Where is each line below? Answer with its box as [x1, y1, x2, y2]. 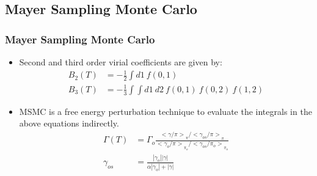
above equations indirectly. [19, 117, 119, 130]
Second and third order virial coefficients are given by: [19, 56, 222, 68]
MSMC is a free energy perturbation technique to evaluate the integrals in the [19, 105, 312, 117]
